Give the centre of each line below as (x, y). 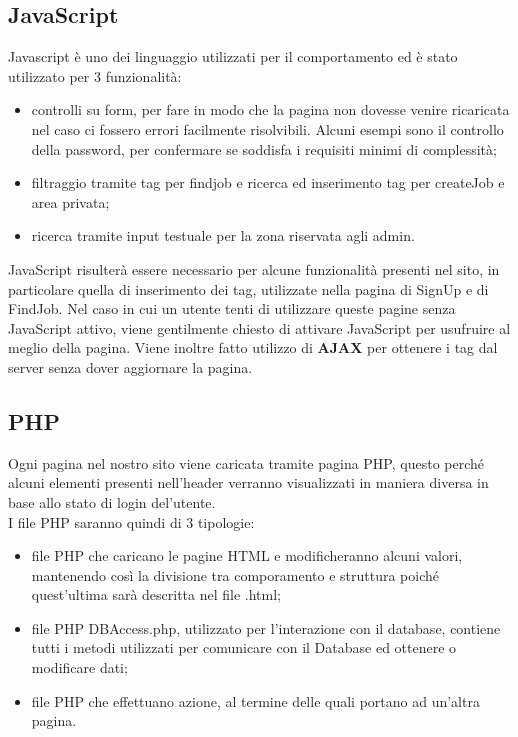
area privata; (70, 201)
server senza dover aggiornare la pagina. (130, 366)
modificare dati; (79, 667)
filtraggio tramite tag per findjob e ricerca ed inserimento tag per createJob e (268, 182)
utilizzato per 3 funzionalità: (95, 75)
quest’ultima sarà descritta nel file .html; (156, 594)
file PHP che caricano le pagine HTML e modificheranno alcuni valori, (247, 555)
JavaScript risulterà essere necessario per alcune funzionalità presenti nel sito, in (254, 268)
